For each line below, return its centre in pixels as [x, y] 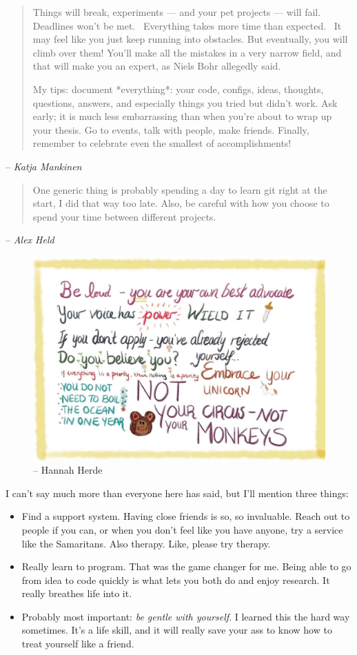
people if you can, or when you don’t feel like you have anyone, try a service [182, 529]
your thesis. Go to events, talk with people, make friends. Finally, [171, 129]
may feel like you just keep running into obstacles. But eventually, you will [190, 39]
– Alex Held [30, 240]
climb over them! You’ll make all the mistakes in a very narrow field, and [187, 52]
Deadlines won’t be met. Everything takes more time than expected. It [187, 25]
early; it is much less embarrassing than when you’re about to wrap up [182, 116]
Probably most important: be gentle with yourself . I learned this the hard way [186, 616]
